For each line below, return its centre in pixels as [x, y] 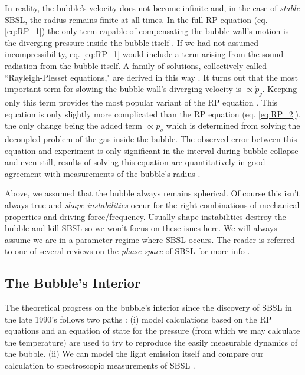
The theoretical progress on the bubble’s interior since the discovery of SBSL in [148, 307]
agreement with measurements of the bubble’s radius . [103, 173]
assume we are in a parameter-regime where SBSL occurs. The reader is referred [150, 239]
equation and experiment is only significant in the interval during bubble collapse [152, 150]
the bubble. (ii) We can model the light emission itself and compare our [134, 353]
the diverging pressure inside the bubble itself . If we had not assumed [132, 42]
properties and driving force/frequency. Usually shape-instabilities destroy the [145, 216]
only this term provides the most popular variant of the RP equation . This [141, 102]
